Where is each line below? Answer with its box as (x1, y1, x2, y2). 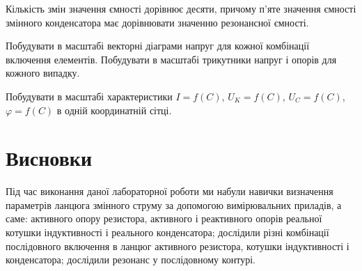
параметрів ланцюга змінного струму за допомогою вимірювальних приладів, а (6, 197, 342, 212)
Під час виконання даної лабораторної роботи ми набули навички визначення (6, 184, 333, 199)
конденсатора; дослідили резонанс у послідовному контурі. (6, 252, 255, 267)
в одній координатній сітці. (56, 102, 172, 117)
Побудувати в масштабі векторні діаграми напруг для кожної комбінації (6, 38, 310, 53)
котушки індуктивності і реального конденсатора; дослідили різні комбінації (6, 225, 329, 240)
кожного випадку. (6, 65, 80, 80)
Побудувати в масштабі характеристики (6, 88, 173, 103)
